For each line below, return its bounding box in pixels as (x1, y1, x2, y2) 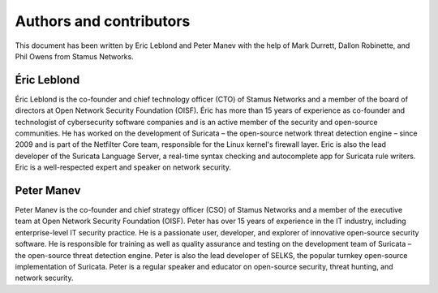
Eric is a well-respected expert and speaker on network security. (15, 162, 231, 172)
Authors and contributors (15, 12, 191, 30)
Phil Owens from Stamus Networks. (15, 51, 134, 61)
